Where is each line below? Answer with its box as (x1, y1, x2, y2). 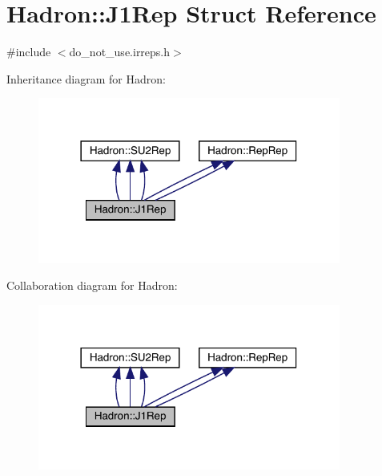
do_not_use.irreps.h (69, 43, 171, 60)
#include (6, 43, 51, 60)
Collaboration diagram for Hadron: (6, 277, 178, 294)
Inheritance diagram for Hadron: (6, 70, 166, 87)
